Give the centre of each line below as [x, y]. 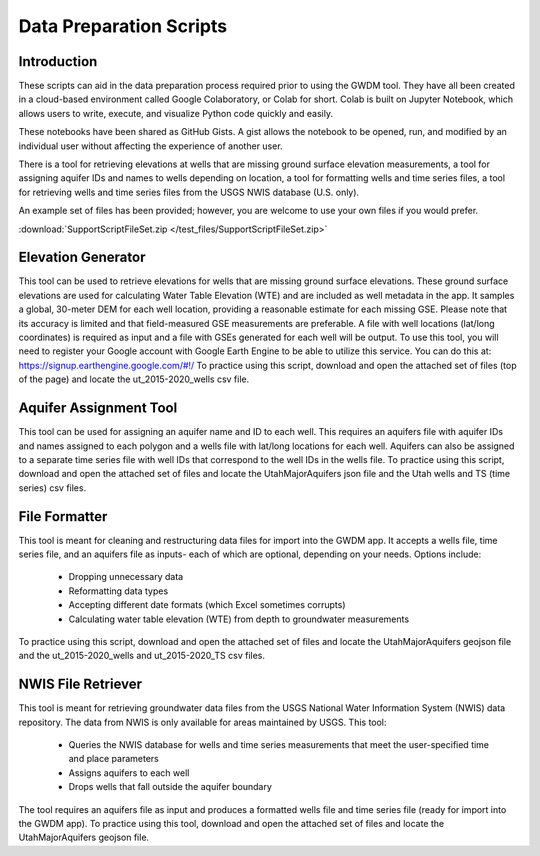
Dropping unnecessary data [126, 577]
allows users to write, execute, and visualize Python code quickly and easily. [176, 113]
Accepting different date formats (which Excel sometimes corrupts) [207, 605]
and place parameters [113, 759]
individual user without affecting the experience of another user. [151, 146]
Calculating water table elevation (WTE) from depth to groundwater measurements [239, 619]
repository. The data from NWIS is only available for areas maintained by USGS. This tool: [202, 722]
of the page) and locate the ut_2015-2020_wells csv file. [134, 379]
